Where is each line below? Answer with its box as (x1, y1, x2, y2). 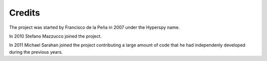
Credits (9, 7, 41, 18)
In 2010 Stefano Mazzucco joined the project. (9, 33, 102, 39)
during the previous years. (9, 49, 63, 55)
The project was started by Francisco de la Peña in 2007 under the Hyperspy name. (9, 24, 180, 30)
